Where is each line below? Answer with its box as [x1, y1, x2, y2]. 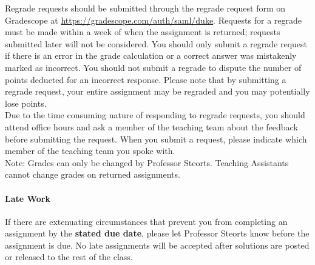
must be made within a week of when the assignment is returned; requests [5, 25, 280, 38]
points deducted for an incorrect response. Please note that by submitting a [5, 73, 286, 86]
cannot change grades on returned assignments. [5, 168, 180, 181]
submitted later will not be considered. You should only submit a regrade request [5, 37, 307, 50]
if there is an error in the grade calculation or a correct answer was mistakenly [5, 49, 297, 62]
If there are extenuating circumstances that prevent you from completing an [5, 215, 288, 227]
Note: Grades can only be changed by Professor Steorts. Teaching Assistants [5, 156, 289, 169]
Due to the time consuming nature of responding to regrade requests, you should [5, 109, 305, 121]
